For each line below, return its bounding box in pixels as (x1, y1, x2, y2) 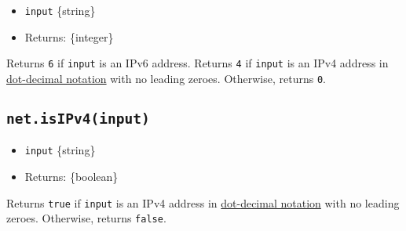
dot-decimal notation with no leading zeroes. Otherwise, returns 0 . (6, 70, 326, 86)
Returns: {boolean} (24, 168, 119, 184)
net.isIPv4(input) (6, 110, 150, 127)
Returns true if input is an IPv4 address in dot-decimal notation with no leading (6, 194, 400, 211)
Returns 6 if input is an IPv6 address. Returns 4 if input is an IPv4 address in (6, 55, 389, 71)
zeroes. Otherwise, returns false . (6, 210, 166, 226)
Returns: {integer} (24, 28, 114, 45)
